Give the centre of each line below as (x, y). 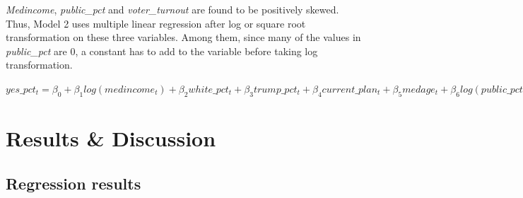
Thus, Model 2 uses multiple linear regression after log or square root (156, 23)
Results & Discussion (111, 138)
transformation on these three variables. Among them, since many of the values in (183, 37)
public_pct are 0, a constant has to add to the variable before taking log (162, 51)
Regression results (74, 183)
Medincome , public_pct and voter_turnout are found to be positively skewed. (172, 9)
